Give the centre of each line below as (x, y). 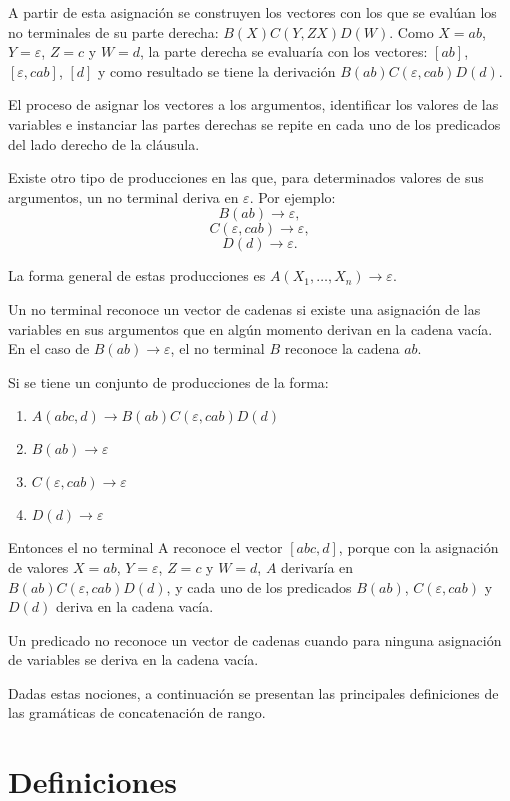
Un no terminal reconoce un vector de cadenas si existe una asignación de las (244, 308)
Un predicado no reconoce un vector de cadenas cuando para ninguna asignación (255, 639)
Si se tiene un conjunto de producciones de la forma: (168, 381)
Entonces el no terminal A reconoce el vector (145, 547)
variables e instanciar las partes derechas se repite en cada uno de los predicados (254, 123)
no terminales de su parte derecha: (113, 31)
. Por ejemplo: (292, 196)
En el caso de (49, 348)
